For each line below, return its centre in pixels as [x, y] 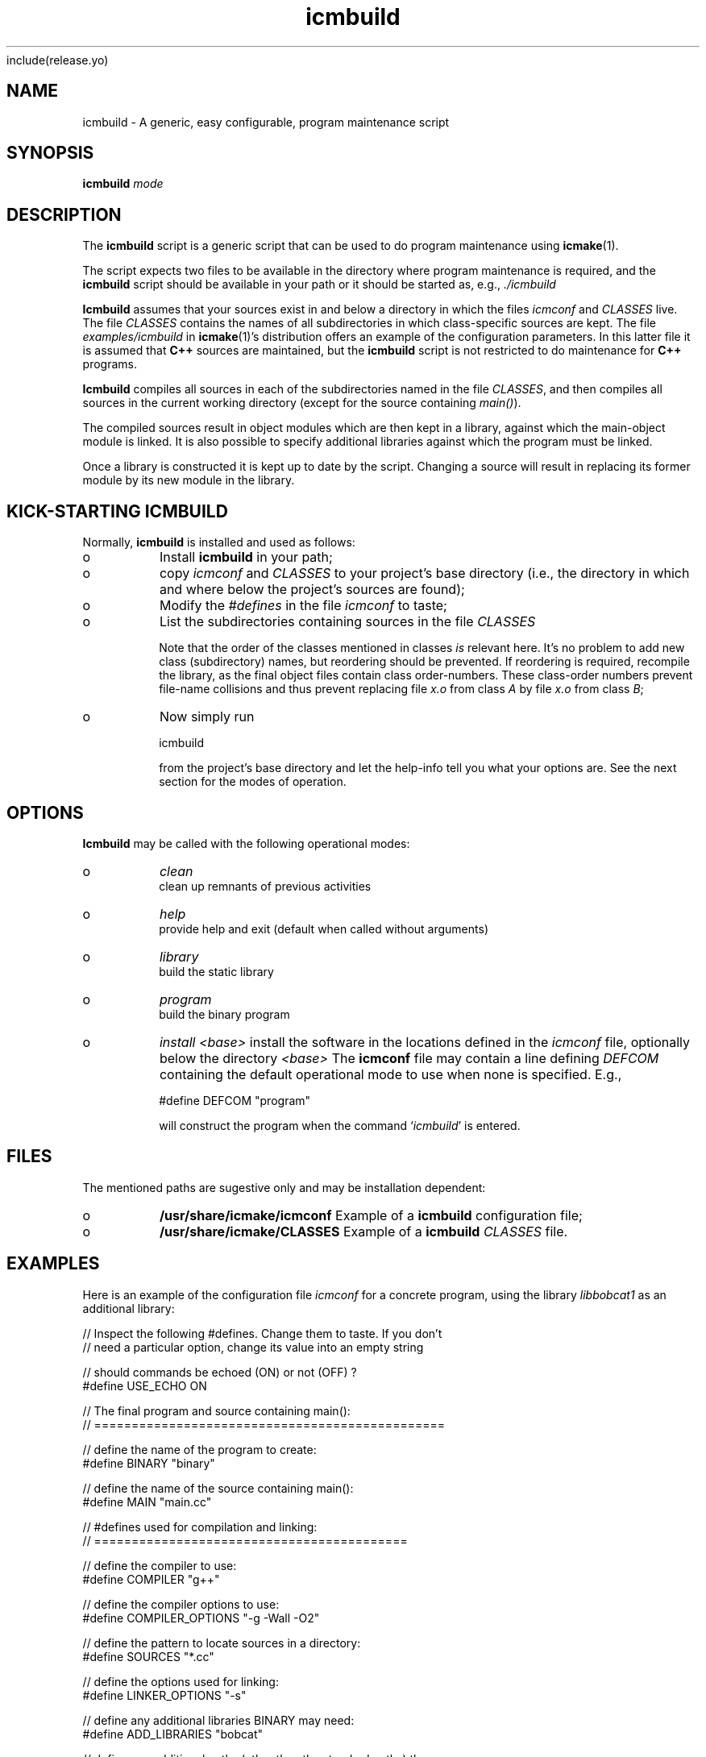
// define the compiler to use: [160, 1565]
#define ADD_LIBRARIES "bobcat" [173, 1734]
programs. [110, 364]
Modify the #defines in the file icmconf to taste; [303, 606]
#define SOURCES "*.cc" [148, 1656]
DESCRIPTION [64, 214]
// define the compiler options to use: [181, 1604]
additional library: [129, 1308]
